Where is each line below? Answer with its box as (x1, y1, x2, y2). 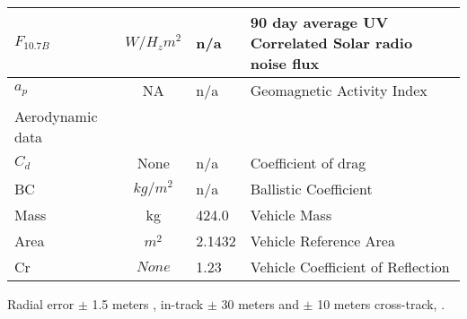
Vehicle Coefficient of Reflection (250, 256, 450, 277)
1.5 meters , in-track (92, 295, 204, 313)
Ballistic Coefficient (250, 178, 373, 199)
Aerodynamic (14, 106, 98, 126)
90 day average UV (250, 12, 389, 32)
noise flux (250, 53, 320, 73)
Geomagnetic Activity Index (250, 80, 427, 100)
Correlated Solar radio (250, 32, 413, 53)
